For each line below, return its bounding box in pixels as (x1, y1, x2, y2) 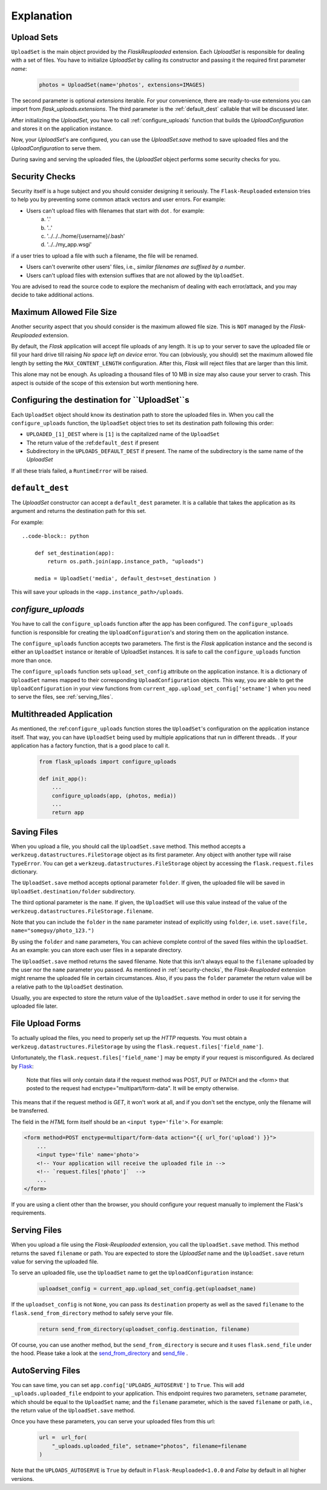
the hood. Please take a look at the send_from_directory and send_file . (11, 1349, 188, 1357)
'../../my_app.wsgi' (47, 241, 92, 248)
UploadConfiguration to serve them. (11, 144, 102, 151)
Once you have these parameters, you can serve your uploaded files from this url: (11, 1418, 216, 1425)
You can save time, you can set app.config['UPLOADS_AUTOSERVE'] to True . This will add (11, 1381, 245, 1388)
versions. (11, 1475, 35, 1482)
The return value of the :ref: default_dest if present (26, 439, 159, 446)
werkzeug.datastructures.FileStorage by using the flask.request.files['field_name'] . (11, 1042, 264, 1050)
